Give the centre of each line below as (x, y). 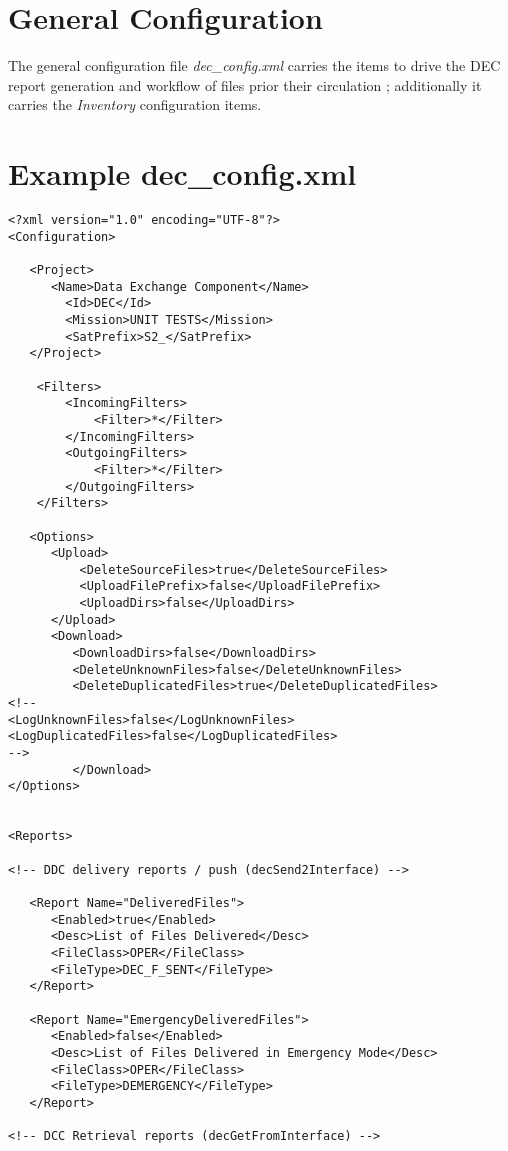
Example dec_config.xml (182, 173)
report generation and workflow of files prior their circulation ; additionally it (245, 84)
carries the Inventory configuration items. (135, 104)
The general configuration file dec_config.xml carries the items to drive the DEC (254, 65)
